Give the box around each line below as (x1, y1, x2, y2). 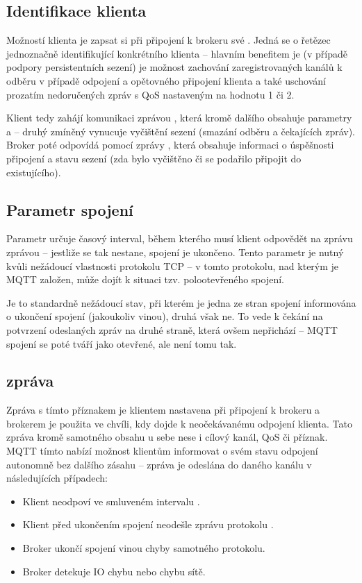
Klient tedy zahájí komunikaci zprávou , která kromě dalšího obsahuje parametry (6, 110, 352, 125)
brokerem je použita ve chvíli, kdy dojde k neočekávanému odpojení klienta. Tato (6, 416, 352, 430)
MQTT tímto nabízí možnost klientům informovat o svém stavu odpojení (6, 443, 318, 458)
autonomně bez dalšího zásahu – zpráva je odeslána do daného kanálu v (6, 457, 312, 471)
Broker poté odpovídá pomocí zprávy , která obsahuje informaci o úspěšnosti (6, 137, 334, 152)
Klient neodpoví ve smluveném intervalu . (22, 493, 200, 508)
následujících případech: (6, 471, 108, 485)
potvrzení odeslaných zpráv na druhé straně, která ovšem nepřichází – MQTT (6, 322, 338, 337)
